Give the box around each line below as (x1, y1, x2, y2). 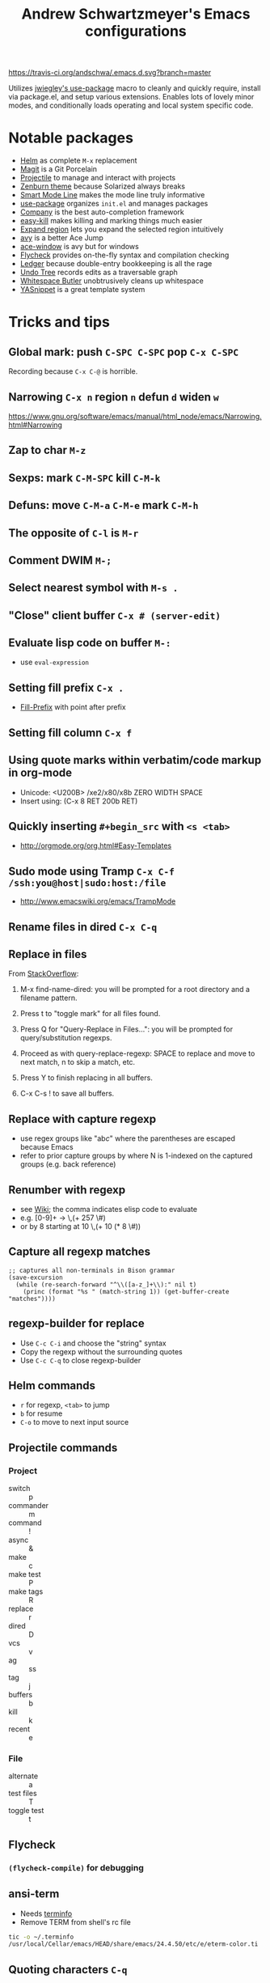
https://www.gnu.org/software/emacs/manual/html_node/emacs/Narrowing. (8, 411, 263, 421)
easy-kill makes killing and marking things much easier (19, 216, 203, 226)
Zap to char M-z (8, 443, 86, 457)
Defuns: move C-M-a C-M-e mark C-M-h (8, 498, 199, 512)
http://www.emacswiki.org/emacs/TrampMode (19, 896, 176, 906)
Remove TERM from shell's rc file (19, 1917, 131, 1926)
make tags (8, 1587, 44, 1596)
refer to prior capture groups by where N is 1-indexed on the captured (19, 1150, 253, 1161)
